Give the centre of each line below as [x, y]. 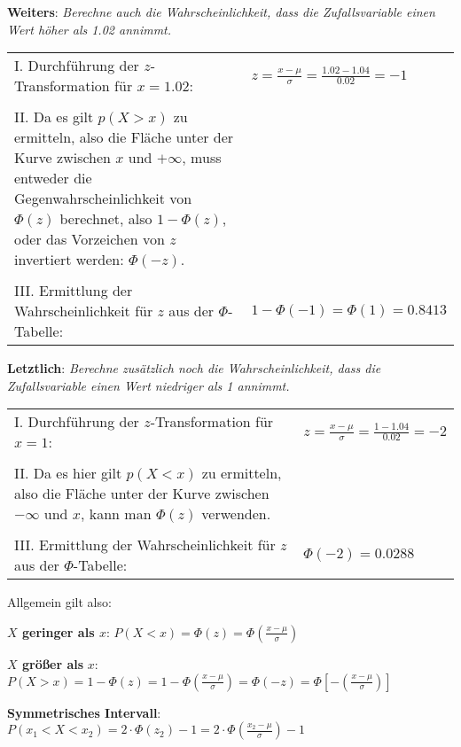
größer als [53, 663]
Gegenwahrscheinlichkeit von [103, 198]
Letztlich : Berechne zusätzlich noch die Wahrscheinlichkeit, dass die [194, 368]
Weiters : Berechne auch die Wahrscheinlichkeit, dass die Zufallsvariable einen [221, 12]
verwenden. [236, 514]
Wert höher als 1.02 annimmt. [90, 29]
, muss [202, 158]
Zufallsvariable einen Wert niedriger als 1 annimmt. [148, 385]
